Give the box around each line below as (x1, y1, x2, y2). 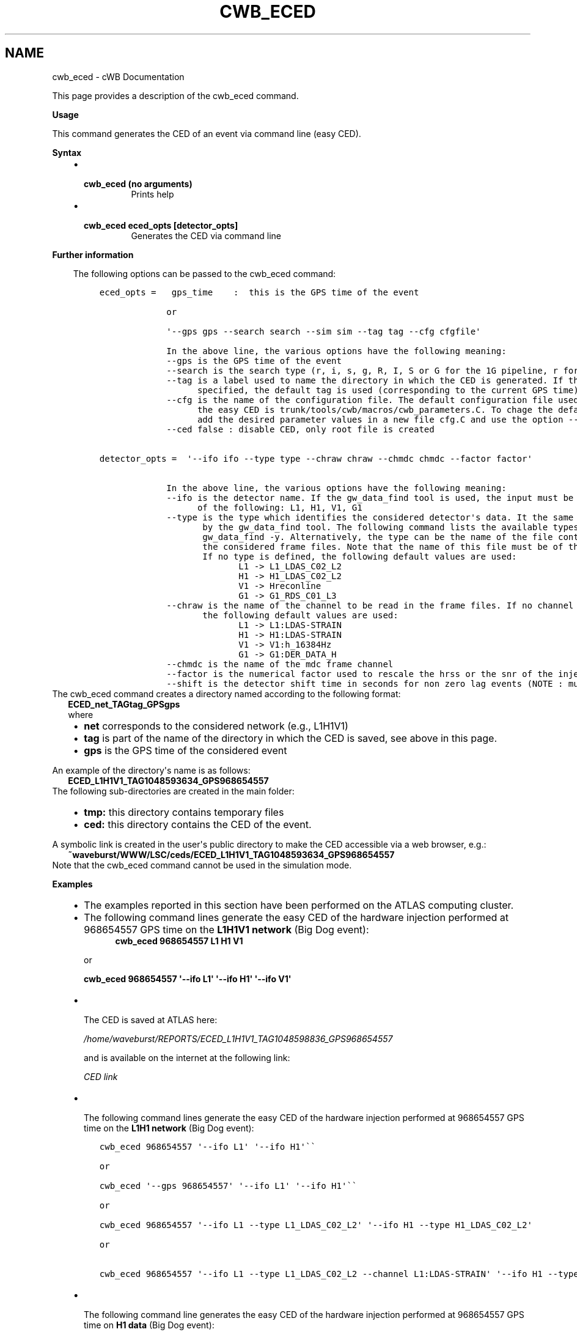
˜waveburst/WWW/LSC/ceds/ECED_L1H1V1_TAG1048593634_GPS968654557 (68, 849, 395, 860)
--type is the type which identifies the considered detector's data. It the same (166, 512, 574, 522)
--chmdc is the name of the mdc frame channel (166, 659, 394, 669)
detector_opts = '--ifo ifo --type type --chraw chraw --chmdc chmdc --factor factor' (99, 453, 532, 464)
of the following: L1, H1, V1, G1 (197, 502, 362, 512)
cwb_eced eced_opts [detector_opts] (84, 220, 238, 231)
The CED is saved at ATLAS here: (84, 1014, 218, 1025)
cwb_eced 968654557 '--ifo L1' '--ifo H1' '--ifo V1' (84, 973, 292, 984)
